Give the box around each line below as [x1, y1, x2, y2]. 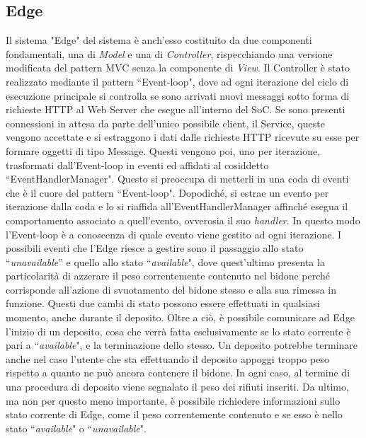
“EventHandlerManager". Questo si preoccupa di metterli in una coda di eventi [6, 171, 349, 186]
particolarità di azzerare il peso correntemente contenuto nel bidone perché [6, 268, 331, 283]
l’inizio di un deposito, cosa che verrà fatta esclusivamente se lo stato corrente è [6, 323, 351, 338]
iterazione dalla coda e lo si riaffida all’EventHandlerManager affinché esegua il [6, 199, 348, 214]
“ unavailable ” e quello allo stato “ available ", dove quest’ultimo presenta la [6, 254, 325, 269]
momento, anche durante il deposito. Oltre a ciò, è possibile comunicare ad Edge [6, 310, 355, 325]
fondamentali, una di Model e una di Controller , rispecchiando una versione [6, 46, 333, 61]
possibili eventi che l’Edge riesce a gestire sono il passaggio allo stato [6, 241, 304, 255]
